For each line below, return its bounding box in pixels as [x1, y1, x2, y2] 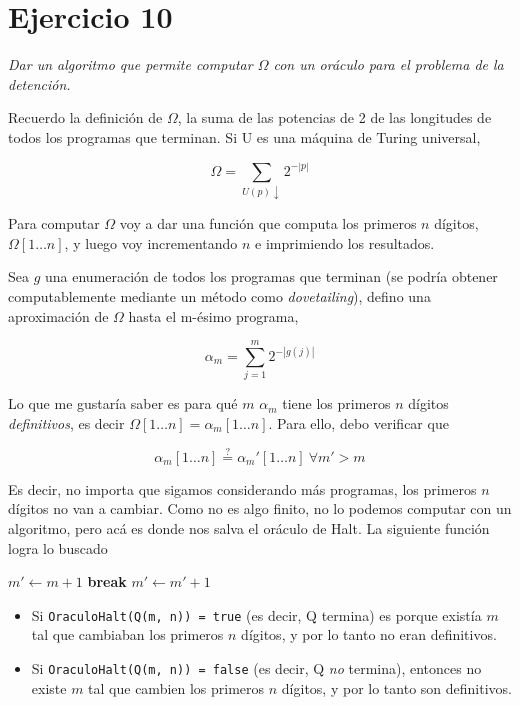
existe [31, 677, 67, 698]
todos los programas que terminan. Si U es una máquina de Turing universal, [8, 126, 481, 147]
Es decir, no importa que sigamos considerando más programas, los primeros [8, 478, 477, 499]
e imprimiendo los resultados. [255, 232, 435, 253]
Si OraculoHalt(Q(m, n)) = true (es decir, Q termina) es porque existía [31, 604, 482, 625]
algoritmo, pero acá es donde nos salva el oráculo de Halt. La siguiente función [8, 517, 490, 538]
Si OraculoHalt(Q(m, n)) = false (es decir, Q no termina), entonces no [31, 657, 482, 678]
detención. [8, 73, 71, 94]
